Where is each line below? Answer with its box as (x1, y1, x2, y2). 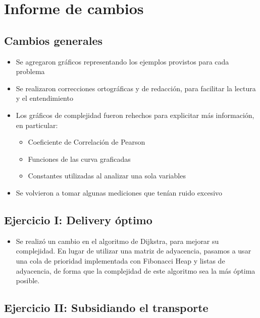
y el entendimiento (16, 93, 73, 103)
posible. (16, 275, 40, 286)
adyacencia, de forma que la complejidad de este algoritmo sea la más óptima (16, 265, 255, 276)
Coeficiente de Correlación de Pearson (28, 137, 145, 147)
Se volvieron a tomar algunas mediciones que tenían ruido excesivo (16, 187, 223, 198)
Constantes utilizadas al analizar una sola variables (28, 170, 186, 181)
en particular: (16, 119, 58, 130)
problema (16, 66, 45, 77)
